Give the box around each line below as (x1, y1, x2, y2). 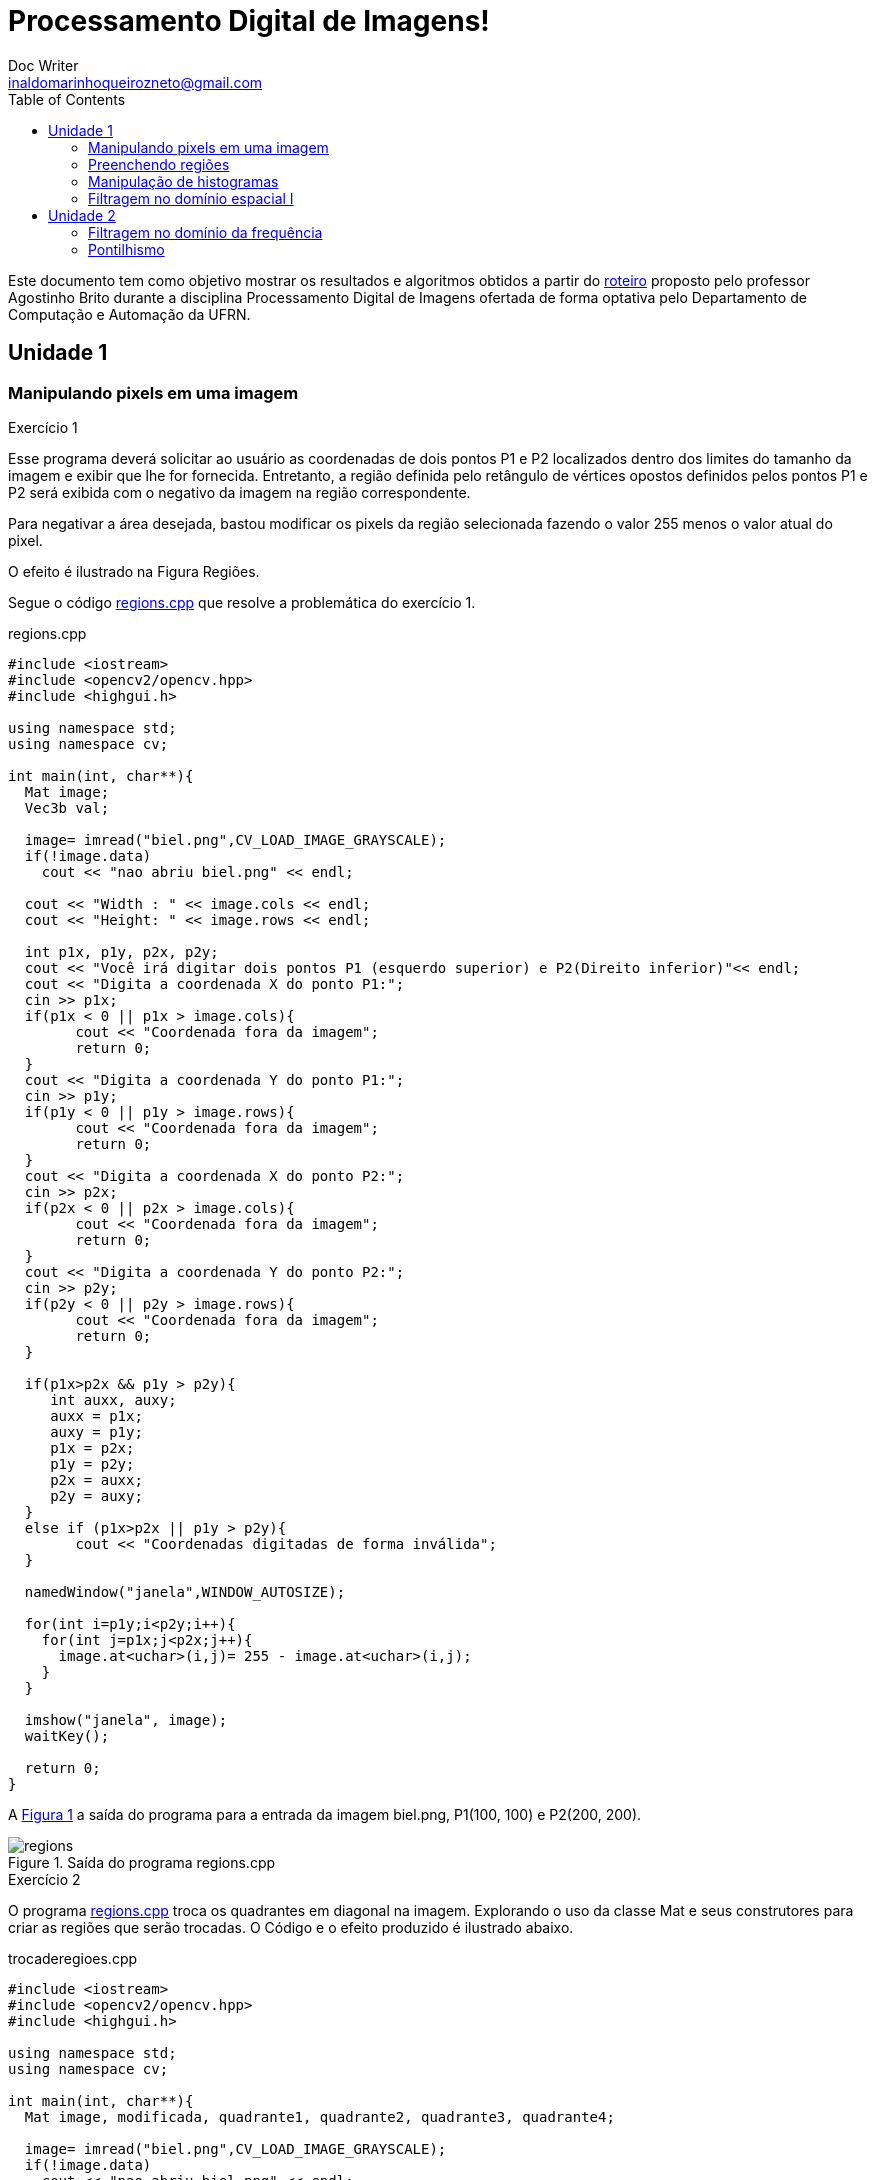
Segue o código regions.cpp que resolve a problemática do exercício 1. (8, 593, 476, 611)
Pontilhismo (88, 240, 165, 258)
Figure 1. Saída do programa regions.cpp (8, 1853, 276, 1871)
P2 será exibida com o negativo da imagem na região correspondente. (8, 483, 471, 501)
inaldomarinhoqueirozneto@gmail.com (8, 73, 263, 91)
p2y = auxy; (50, 1487, 143, 1504)
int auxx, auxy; (50, 1391, 177, 1408)
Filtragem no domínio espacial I (88, 189, 294, 207)
